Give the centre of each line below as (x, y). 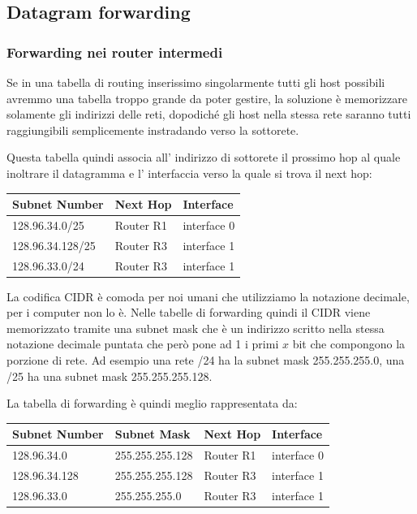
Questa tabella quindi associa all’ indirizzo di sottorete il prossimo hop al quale (204, 157)
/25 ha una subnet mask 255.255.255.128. (110, 376)
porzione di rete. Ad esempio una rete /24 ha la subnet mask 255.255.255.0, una (206, 360)
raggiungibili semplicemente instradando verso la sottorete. (153, 130)
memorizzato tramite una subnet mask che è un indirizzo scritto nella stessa (196, 328)
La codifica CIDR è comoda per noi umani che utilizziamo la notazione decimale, (208, 296)
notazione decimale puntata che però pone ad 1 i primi (143, 344)
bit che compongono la (349, 344)
